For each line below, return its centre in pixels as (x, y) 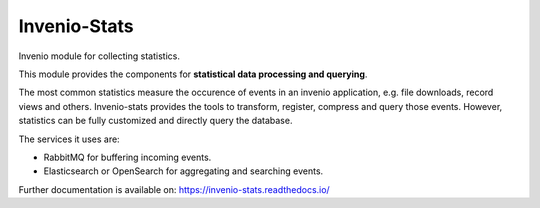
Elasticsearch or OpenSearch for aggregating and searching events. (183, 171)
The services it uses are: (69, 139)
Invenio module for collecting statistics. (99, 56)
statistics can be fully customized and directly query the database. (155, 121)
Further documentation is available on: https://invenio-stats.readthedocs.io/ (174, 189)
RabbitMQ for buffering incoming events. (127, 157)
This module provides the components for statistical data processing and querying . (193, 74)
